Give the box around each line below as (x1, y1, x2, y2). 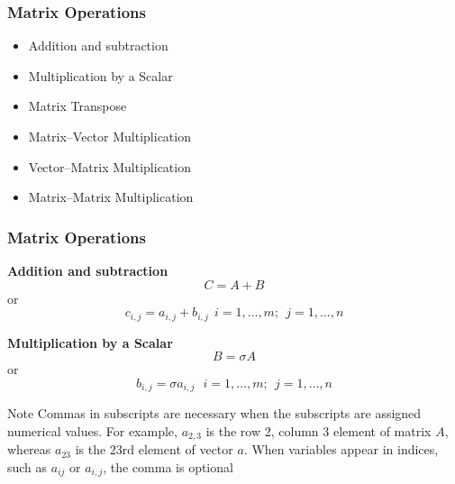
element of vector (138, 440, 233, 459)
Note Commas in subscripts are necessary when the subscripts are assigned (7, 404, 422, 423)
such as (7, 457, 48, 476)
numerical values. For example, (7, 421, 177, 440)
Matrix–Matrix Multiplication (28, 187, 194, 206)
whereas (7, 440, 51, 459)
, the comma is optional (103, 457, 233, 476)
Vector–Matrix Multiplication (28, 157, 191, 176)
